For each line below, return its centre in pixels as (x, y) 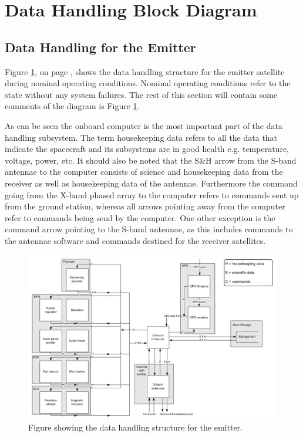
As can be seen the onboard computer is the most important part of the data (144, 125)
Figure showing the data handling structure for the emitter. (135, 427)
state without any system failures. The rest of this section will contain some (141, 94)
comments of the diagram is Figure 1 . (72, 106)
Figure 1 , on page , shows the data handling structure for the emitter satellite (145, 71)
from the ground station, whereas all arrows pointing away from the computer (145, 206)
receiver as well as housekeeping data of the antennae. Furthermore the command (151, 183)
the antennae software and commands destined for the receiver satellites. (135, 240)
